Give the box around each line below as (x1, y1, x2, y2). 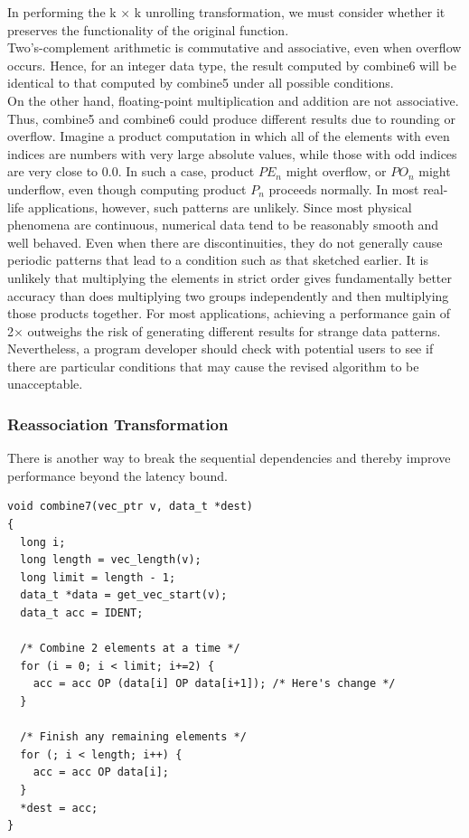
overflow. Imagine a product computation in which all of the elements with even (7, 127, 450, 146)
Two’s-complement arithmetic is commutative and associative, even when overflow (7, 38, 462, 57)
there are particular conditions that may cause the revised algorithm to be (7, 356, 419, 375)
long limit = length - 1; (20, 570, 176, 584)
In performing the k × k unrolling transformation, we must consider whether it (7, 3, 446, 21)
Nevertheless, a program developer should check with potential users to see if (7, 339, 434, 358)
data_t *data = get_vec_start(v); (20, 588, 228, 602)
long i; (20, 535, 66, 549)
